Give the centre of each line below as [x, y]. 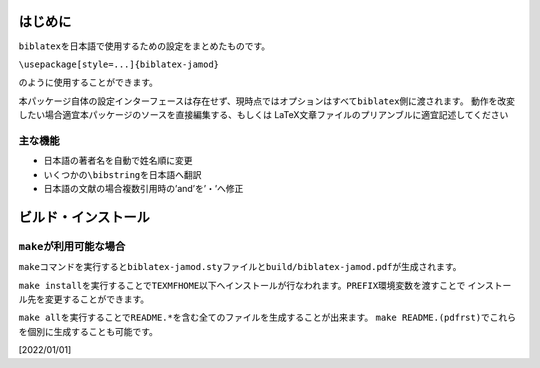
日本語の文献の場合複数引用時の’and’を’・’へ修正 [143, 188]
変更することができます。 [97, 299]
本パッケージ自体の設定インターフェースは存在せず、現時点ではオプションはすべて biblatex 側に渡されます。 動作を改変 [266, 101]
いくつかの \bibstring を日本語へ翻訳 [122, 174]
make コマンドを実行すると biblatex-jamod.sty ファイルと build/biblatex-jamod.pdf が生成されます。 [240, 267]
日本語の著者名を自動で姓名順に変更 [118, 161]
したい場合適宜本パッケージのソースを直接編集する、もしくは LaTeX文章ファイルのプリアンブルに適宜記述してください [263, 115]
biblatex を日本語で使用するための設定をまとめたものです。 [144, 46]
